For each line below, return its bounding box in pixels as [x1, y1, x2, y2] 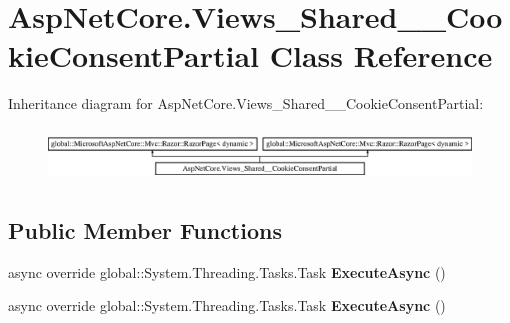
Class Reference [269, 35, 493, 76]
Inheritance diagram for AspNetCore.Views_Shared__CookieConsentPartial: [8, 93, 484, 114]
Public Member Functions [8, 215, 282, 246]
